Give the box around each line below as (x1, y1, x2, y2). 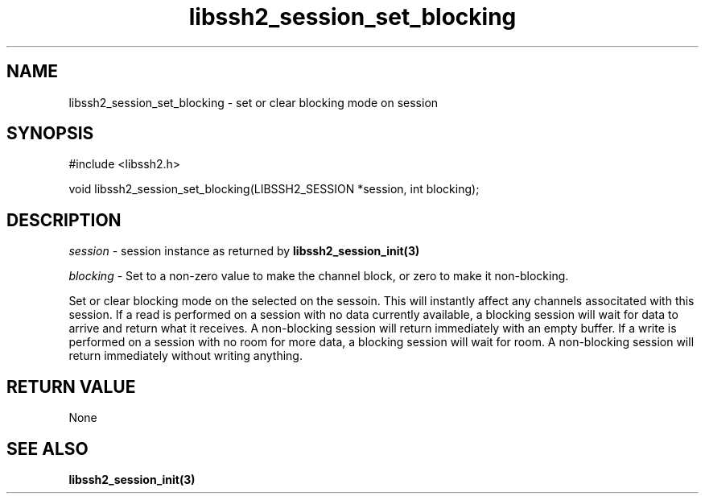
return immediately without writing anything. (68, 349, 303, 363)
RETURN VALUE (6, 376, 136, 397)
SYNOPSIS (6, 123, 94, 144)
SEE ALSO (6, 438, 89, 459)
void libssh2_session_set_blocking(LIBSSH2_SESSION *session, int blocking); (68, 182, 480, 196)
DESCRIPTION (6, 209, 122, 230)
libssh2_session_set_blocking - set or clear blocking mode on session (68, 95, 439, 110)
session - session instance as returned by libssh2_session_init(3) (68, 244, 420, 258)
